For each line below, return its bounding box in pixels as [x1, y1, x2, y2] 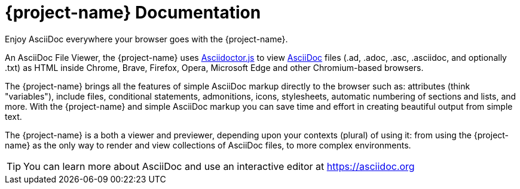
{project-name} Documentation [5, 2, 261, 23]
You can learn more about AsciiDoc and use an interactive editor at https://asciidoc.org [23, 160, 415, 172]
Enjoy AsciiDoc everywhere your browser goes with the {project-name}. [5, 33, 288, 44]
